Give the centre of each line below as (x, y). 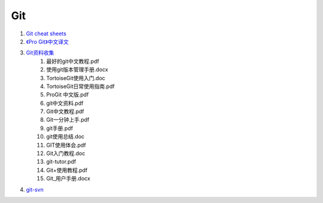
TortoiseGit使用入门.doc (76, 78)
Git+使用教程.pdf (67, 170)
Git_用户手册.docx (68, 178)
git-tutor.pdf (61, 162)
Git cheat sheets (46, 34)
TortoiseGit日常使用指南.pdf (80, 86)
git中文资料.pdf (65, 103)
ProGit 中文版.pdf (68, 95)
